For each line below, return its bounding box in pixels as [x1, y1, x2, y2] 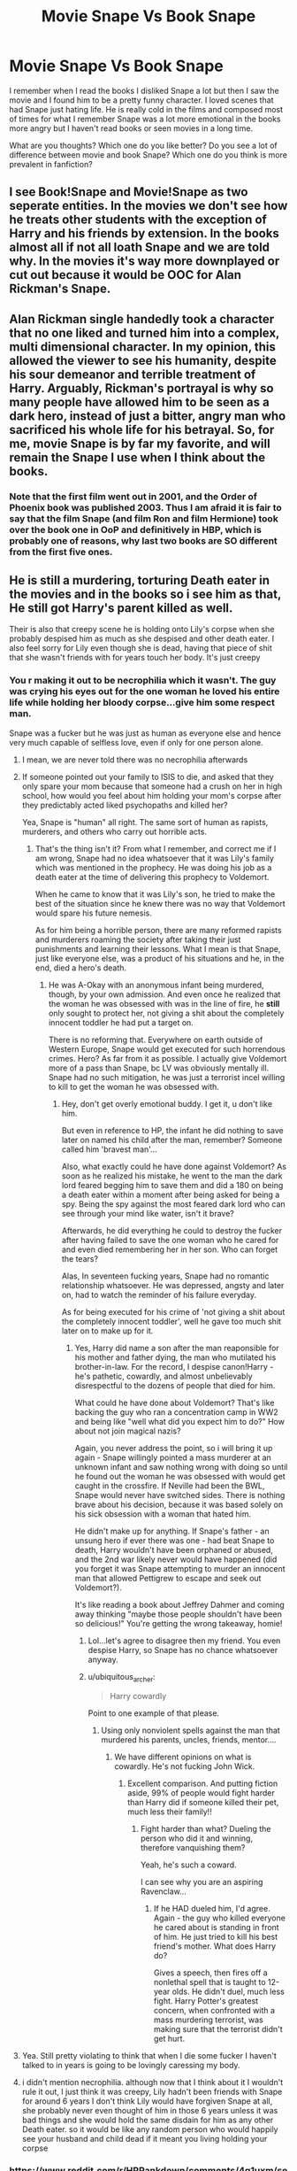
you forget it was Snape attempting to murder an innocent [74, 1563, 286, 1573]
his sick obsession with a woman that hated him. [74, 1508, 252, 1519]
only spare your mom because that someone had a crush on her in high [21, 781, 283, 792]
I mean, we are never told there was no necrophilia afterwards [21, 754, 248, 765]
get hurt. [153, 2033, 186, 2044]
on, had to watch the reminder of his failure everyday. [61, 1289, 257, 1300]
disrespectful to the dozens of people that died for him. [74, 1379, 276, 1391]
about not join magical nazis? [74, 1425, 181, 1436]
